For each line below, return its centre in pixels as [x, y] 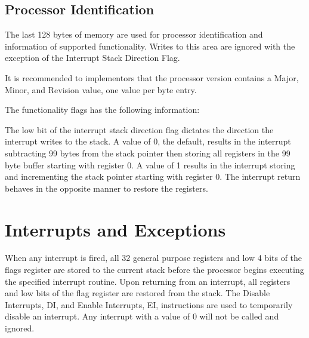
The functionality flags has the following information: [102, 110]
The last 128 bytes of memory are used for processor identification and [134, 34]
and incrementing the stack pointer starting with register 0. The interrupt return [153, 176]
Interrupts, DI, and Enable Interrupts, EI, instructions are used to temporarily [149, 304]
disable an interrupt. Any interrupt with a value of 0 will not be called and [142, 316]
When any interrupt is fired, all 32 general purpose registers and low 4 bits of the [154, 258]
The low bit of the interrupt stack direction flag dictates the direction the [139, 129]
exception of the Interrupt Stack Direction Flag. [92, 58]
